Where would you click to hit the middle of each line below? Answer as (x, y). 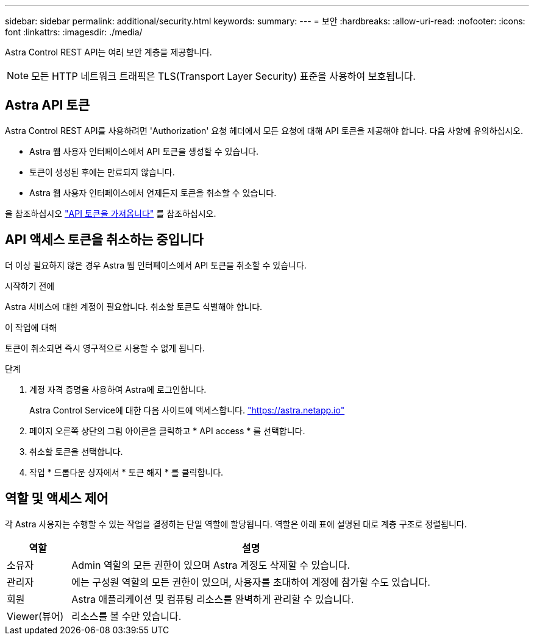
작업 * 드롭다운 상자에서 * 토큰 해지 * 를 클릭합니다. (126, 472)
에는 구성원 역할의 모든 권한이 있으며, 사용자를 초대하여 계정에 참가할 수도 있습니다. (251, 582)
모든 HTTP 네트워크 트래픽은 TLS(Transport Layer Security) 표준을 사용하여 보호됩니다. (223, 76)
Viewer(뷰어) (35, 616)
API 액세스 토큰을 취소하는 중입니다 (104, 240)
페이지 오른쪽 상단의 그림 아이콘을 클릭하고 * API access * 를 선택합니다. (167, 431)
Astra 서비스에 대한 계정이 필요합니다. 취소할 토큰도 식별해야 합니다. (134, 306)
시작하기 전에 (30, 286)
